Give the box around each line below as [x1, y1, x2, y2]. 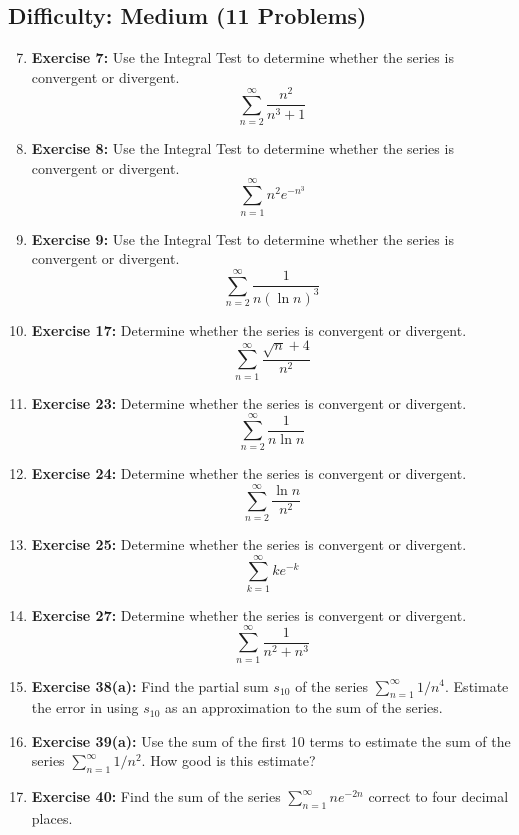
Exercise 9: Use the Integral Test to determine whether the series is [31, 228, 454, 249]
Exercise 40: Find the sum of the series [31, 786, 281, 807]
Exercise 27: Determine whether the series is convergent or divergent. [31, 604, 467, 625]
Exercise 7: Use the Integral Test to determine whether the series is [31, 47, 454, 68]
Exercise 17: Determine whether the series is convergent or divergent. [31, 319, 467, 340]
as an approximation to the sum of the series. [165, 697, 443, 718]
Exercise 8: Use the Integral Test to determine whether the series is [31, 138, 454, 159]
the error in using [31, 697, 139, 718]
